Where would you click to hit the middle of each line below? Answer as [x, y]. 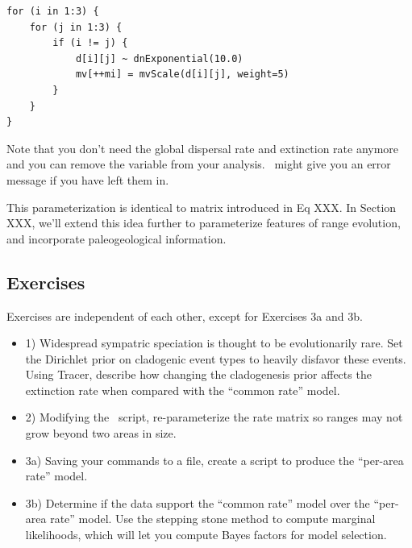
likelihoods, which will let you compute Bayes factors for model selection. [206, 535]
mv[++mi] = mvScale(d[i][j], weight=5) [182, 75]
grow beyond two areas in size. [101, 433]
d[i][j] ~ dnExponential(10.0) [159, 58]
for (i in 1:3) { [53, 11]
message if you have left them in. [88, 179]
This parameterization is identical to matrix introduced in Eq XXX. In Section [202, 207]
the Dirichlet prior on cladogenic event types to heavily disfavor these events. [216, 358]
